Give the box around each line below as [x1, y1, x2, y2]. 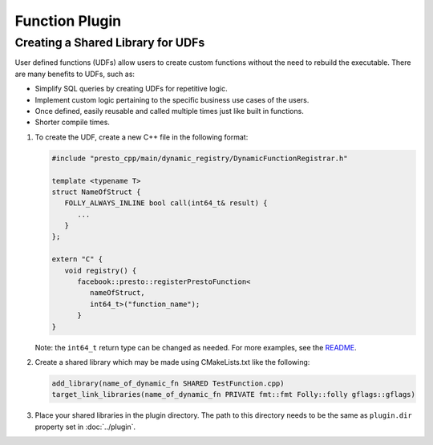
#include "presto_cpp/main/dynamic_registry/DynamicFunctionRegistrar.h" [51, 153, 348, 163]
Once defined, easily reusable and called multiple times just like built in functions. [34, 106, 304, 115]
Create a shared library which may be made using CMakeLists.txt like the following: [34, 357, 310, 366]
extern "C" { [51, 255, 103, 264]
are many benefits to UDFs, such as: [14, 69, 136, 79]
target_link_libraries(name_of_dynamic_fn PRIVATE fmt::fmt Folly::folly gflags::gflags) [51, 390, 416, 399]
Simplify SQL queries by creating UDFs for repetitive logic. [34, 84, 228, 94]
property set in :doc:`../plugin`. [34, 422, 136, 431]
